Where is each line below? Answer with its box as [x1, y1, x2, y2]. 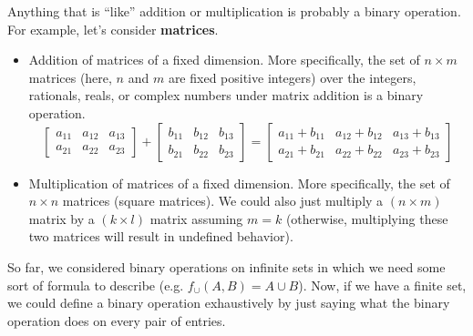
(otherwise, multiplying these [285, 209, 448, 228]
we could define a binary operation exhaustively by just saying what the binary [7, 293, 450, 312]
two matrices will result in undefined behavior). [28, 227, 293, 246]
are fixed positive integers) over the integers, [168, 67, 416, 87]
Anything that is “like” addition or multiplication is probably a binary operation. [7, 2, 461, 20]
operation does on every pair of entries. [7, 311, 226, 330]
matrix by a [28, 209, 95, 228]
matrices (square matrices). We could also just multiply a [62, 191, 384, 210]
